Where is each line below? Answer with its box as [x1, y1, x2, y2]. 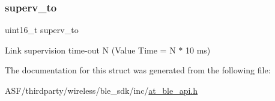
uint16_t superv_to [5, 23, 79, 36]
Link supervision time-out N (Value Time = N [5, 43, 176, 56]
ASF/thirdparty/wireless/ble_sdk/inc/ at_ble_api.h [5, 84, 198, 96]
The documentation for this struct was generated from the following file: [5, 64, 271, 76]
